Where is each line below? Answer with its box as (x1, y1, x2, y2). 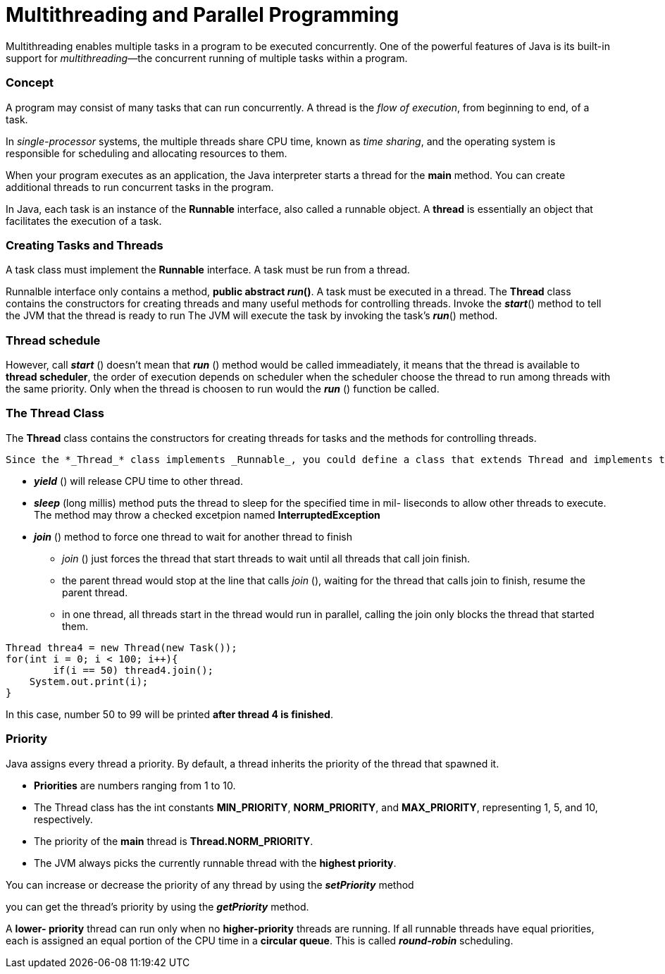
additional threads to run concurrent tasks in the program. (6, 180, 274, 193)
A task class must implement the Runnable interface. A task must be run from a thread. (6, 264, 410, 276)
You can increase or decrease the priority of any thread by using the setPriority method (6, 878, 414, 891)
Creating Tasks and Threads (6, 238, 163, 252)
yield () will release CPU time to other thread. (34, 474, 243, 487)
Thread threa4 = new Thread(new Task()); (6, 641, 237, 653)
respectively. (34, 813, 93, 825)
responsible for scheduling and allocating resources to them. (6, 147, 287, 159)
